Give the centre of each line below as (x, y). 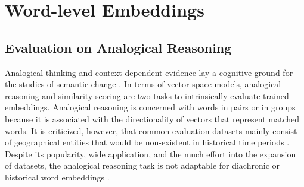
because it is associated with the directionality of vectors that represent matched (152, 118)
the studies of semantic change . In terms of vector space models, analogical (143, 84)
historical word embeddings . (57, 177)
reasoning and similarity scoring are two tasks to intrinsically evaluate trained (147, 95)
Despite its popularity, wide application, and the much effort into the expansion (151, 153)
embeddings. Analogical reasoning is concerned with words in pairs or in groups (150, 107)
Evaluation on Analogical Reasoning (118, 47)
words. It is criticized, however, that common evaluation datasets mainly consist (151, 130)
